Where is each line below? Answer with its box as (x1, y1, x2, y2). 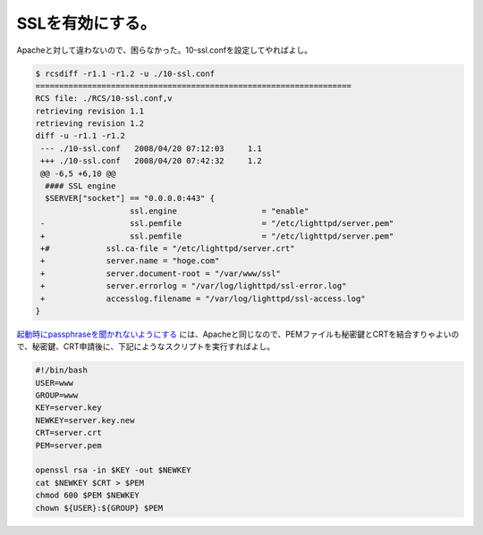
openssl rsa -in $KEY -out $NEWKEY (35, 465, 191, 475)
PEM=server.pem (35, 440, 102, 450)
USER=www (35, 378, 74, 388)
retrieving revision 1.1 (35, 105, 145, 116)
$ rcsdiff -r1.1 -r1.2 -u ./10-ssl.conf (35, 68, 215, 79)
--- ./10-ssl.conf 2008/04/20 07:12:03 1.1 (40, 143, 263, 154)
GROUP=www (35, 390, 79, 401)
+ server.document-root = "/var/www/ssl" (40, 268, 281, 279)
